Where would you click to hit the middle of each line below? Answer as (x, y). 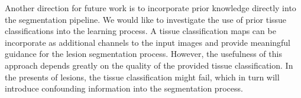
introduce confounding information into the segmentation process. (124, 88)
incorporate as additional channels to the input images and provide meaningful (148, 42)
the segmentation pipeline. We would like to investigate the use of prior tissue (146, 19)
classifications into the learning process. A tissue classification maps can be (140, 31)
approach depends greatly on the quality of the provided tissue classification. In (149, 65)
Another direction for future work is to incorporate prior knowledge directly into (150, 8)
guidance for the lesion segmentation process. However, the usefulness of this (143, 54)
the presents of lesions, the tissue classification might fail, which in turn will (142, 77)
